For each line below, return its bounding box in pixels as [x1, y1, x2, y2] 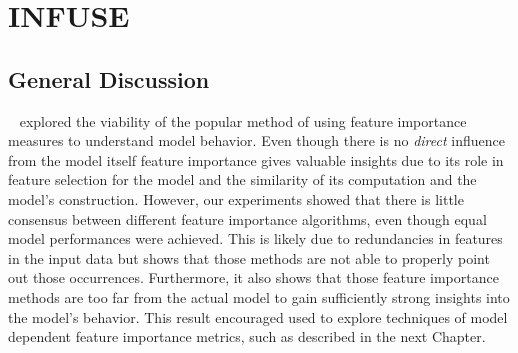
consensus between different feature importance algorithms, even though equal [8, 208, 487, 229]
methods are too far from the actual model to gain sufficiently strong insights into [8, 286, 510, 307]
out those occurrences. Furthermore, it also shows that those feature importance [8, 267, 499, 288]
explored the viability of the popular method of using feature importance [19, 110, 467, 131]
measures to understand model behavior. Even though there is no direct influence [8, 130, 505, 151]
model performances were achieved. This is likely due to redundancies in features [8, 228, 503, 249]
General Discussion [8, 63, 210, 94]
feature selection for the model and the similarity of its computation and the [8, 169, 477, 190]
